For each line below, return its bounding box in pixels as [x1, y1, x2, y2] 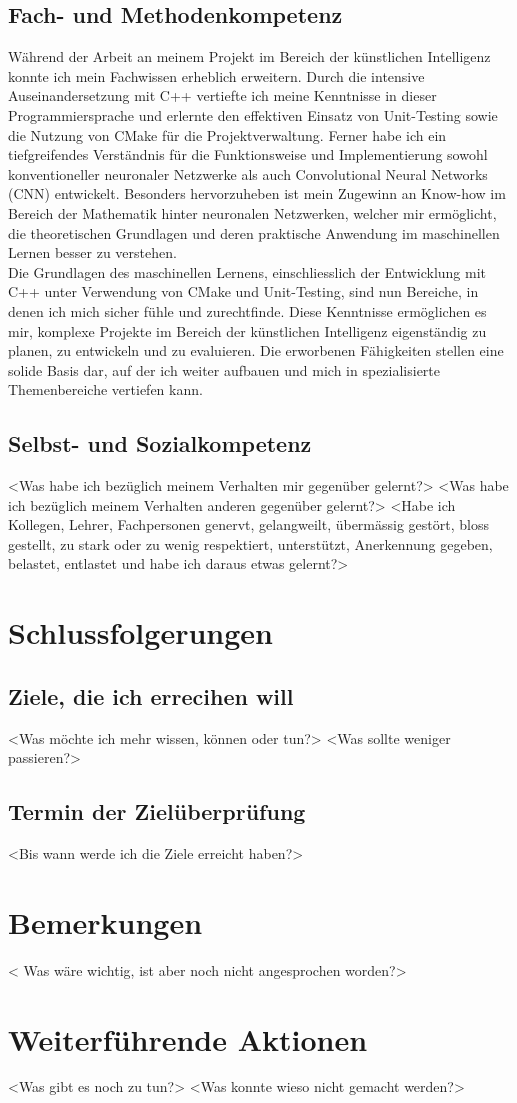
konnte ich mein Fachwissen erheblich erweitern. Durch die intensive [8, 65, 425, 86]
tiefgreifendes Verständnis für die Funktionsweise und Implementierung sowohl [8, 144, 488, 165]
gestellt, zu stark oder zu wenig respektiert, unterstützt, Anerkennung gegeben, [8, 533, 493, 554]
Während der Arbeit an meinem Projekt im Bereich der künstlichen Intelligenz [8, 46, 491, 67]
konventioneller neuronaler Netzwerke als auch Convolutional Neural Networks [8, 163, 488, 184]
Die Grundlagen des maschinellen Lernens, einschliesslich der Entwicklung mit [8, 261, 487, 282]
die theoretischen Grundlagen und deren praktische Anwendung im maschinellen [8, 222, 500, 243]
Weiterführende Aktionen [8, 1018, 368, 1059]
